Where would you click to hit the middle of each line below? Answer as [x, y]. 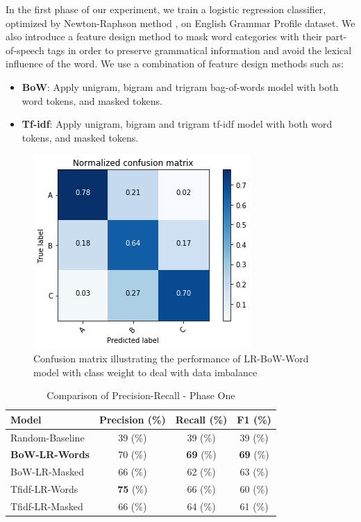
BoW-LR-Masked [48, 472]
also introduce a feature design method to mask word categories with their [164, 36]
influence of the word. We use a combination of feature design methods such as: [175, 64]
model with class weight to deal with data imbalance [145, 372]
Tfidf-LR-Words [44, 489]
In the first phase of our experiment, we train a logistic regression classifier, [166, 9]
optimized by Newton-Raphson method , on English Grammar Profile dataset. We [180, 23]
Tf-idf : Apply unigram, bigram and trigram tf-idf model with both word [177, 124]
